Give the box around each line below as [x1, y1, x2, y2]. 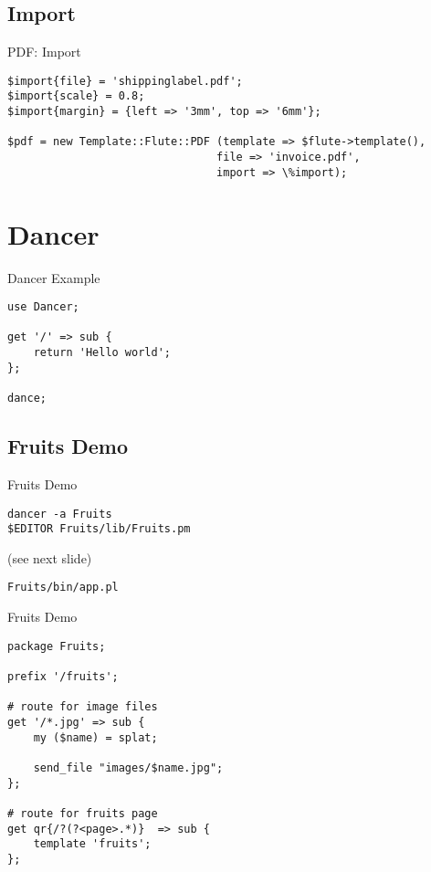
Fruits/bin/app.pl [7, 581, 119, 594]
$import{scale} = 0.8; [7, 89, 145, 103]
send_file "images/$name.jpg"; [33, 761, 224, 774]
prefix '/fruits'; [7, 669, 119, 683]
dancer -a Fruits [7, 507, 112, 520]
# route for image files [7, 700, 158, 714]
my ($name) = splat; [33, 730, 158, 744]
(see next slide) [7, 548, 92, 567]
